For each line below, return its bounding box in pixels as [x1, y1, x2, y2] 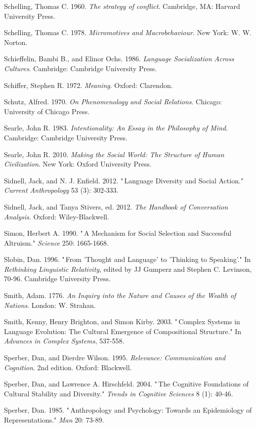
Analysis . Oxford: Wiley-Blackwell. [4, 211, 109, 221]
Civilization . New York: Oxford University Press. [4, 159, 152, 169]
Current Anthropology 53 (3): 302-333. [4, 185, 119, 195]
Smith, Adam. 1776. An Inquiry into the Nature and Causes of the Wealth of [4, 290, 236, 300]
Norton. [4, 37, 28, 47]
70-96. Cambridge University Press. [4, 273, 111, 284]
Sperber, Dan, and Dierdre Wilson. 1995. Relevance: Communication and [4, 352, 226, 363]
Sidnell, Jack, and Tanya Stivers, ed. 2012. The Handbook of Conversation [4, 201, 228, 212]
